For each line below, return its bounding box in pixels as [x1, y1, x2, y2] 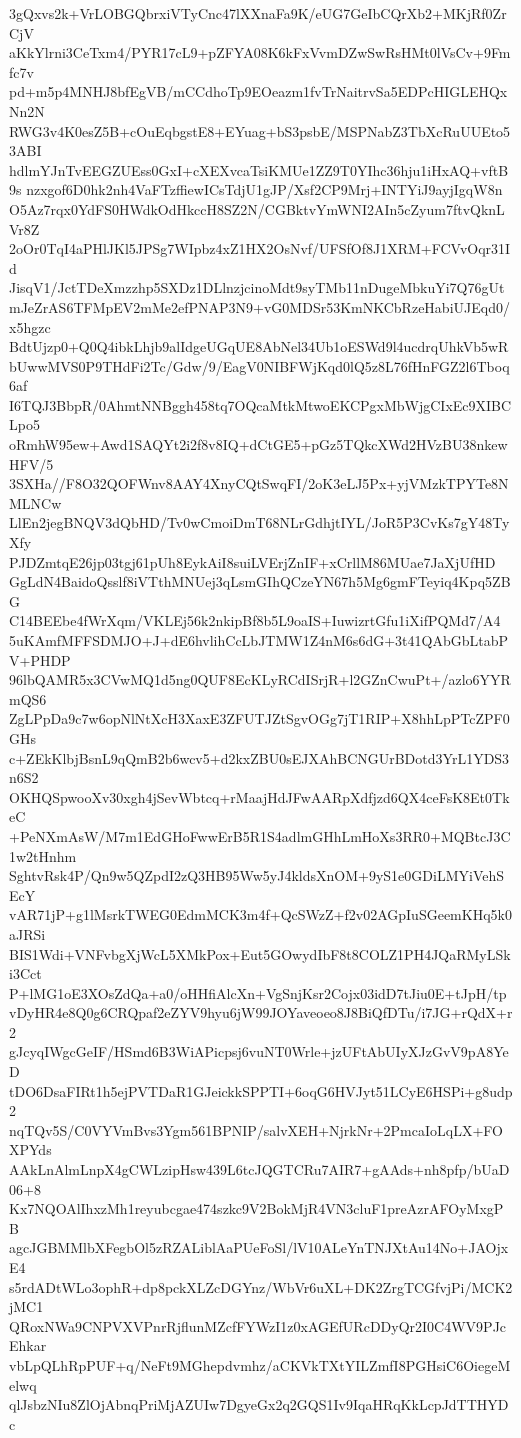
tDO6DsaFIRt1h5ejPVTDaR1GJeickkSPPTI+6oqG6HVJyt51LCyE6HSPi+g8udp [9, 1080, 513, 1101]
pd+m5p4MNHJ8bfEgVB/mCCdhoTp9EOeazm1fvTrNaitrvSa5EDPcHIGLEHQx [9, 81, 508, 102]
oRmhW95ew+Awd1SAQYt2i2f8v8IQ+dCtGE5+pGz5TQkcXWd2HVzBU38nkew [9, 434, 508, 455]
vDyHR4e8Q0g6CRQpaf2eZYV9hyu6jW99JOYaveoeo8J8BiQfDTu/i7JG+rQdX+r [9, 1002, 513, 1023]
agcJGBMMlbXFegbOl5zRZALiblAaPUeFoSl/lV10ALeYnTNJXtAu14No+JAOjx [9, 1237, 509, 1258]
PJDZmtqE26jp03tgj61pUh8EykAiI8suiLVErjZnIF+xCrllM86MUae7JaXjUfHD [9, 551, 496, 572]
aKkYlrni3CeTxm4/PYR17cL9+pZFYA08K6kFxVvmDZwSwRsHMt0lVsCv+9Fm [9, 42, 511, 63]
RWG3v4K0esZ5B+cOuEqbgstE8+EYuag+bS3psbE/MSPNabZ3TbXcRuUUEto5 [9, 120, 511, 141]
